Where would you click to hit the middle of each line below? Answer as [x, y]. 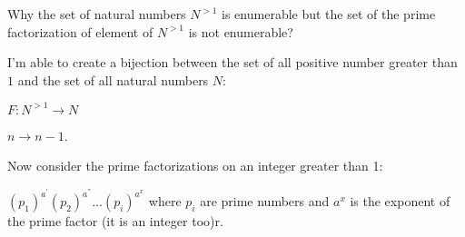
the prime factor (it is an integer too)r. [115, 221]
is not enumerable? [241, 31]
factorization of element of [80, 31]
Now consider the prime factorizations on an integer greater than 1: [195, 166]
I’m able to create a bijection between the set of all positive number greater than [232, 62]
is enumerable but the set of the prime [329, 14]
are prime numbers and [265, 201]
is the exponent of [400, 201]
